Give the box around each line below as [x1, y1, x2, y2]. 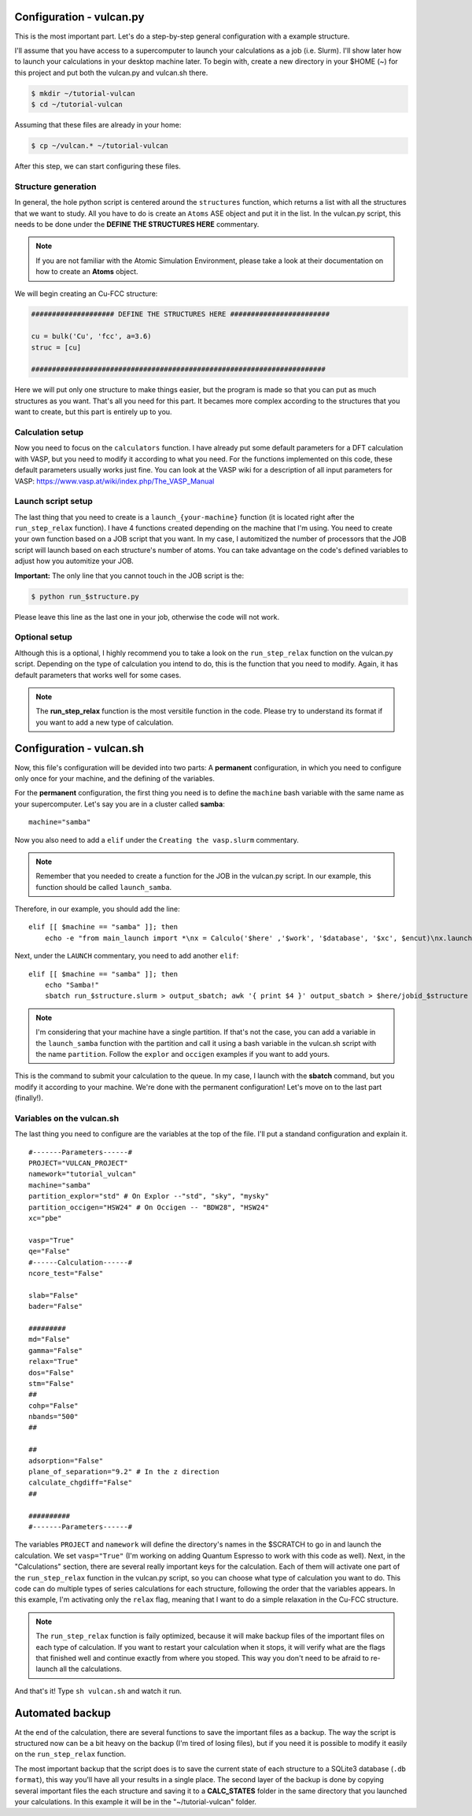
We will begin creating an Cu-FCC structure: [14, 288, 158, 298]
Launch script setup [14, 496, 94, 507]
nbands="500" [28, 1412, 79, 1421]
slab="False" [28, 1291, 79, 1299]
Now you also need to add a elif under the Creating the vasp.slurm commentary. [14, 835, 299, 844]
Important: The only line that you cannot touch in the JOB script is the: [14, 571, 244, 580]
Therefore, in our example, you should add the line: [14, 904, 180, 914]
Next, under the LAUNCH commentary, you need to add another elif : [14, 951, 239, 961]
